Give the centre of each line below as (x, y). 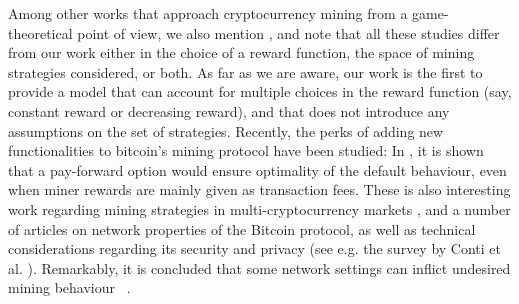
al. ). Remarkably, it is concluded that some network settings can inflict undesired (259, 267)
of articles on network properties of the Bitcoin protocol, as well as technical (242, 228)
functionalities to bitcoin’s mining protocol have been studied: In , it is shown (246, 150)
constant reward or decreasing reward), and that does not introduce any (229, 110)
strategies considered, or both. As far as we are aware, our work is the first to (245, 71)
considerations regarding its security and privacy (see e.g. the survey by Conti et (255, 248)
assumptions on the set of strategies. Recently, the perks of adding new (226, 130)
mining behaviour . (69, 287)
